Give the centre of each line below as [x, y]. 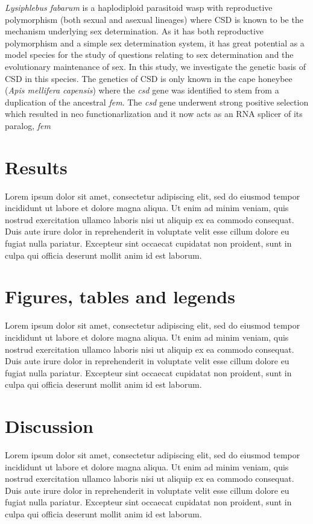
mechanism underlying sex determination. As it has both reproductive [134, 31]
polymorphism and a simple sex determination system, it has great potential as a [155, 43]
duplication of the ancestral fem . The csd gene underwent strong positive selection [157, 102]
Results [36, 167]
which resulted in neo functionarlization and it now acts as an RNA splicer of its [154, 114]
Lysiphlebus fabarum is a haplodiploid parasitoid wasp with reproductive [139, 7]
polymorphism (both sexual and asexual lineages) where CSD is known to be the [154, 19]
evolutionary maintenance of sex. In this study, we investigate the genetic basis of [156, 66]
